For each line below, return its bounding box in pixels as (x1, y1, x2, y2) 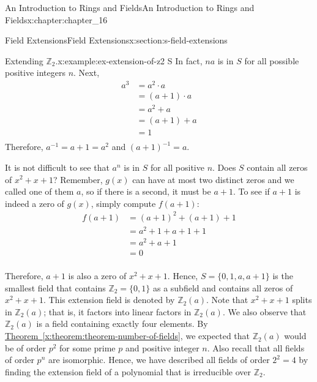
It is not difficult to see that (5, 160, 110, 173)
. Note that (206, 293, 248, 306)
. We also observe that (222, 305, 307, 318)
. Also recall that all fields (207, 341, 305, 354)
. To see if (233, 185, 270, 198)
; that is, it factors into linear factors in (43, 305, 192, 318)
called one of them (5, 185, 74, 198)
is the (272, 269, 293, 282)
